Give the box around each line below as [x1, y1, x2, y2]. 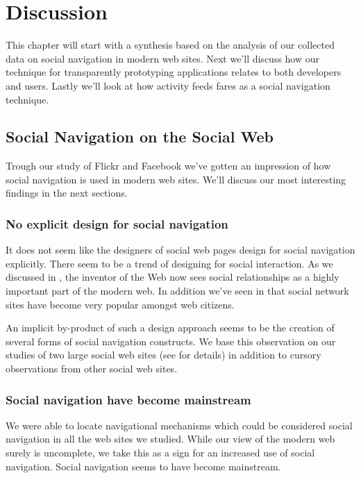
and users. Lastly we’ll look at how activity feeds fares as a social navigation [6, 78, 330, 92]
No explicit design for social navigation [6, 215, 228, 232]
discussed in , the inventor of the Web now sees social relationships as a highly [6, 270, 339, 284]
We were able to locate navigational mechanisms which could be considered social [6, 418, 353, 432]
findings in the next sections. [6, 186, 128, 200]
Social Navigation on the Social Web [6, 126, 274, 147]
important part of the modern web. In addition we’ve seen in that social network [6, 283, 349, 298]
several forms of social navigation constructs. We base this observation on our [6, 333, 336, 348]
